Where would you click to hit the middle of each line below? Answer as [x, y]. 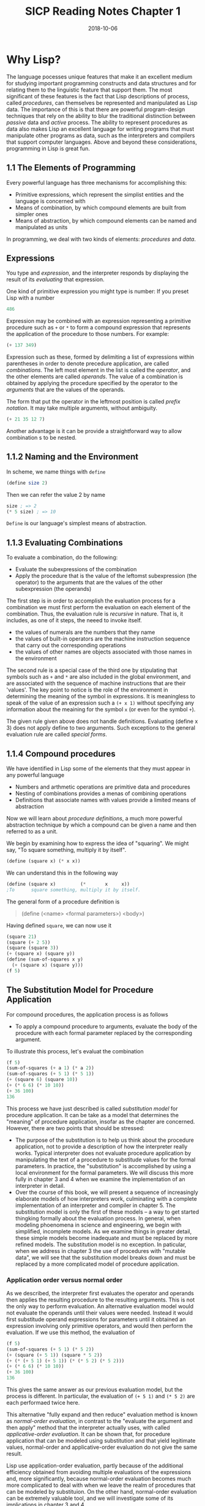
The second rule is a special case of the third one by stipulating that [92, 670]
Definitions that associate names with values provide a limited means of [106, 800]
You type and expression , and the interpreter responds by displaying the [97, 273]
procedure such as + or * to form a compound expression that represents [99, 327]
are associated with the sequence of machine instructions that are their [96, 684]
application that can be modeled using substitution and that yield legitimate [101, 1441]
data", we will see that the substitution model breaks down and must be [105, 1257]
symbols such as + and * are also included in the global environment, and [99, 677]
